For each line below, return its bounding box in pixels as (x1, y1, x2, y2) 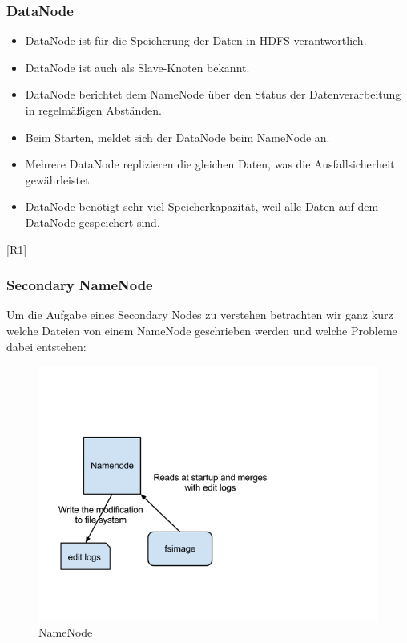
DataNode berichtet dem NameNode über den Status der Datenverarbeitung (25, 86, 401, 103)
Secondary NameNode (6, 275, 153, 295)
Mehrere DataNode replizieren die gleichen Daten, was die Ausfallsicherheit (25, 156, 395, 172)
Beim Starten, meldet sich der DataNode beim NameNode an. (25, 128, 330, 145)
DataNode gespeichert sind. (25, 213, 160, 230)
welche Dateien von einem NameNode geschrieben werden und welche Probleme (6, 321, 397, 338)
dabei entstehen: (6, 338, 87, 354)
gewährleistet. (25, 171, 93, 188)
